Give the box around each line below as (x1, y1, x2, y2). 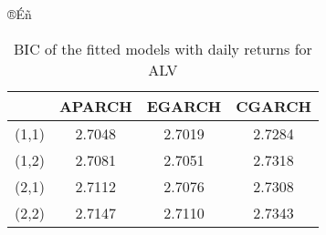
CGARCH (236, 95, 311, 117)
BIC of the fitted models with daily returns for (14, 37, 312, 59)
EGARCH (146, 95, 222, 117)
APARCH (58, 95, 132, 117)
